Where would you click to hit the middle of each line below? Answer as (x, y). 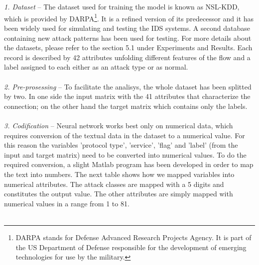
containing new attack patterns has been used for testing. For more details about (128, 38)
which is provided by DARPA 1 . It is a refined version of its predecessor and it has (129, 17)
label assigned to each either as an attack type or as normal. (96, 67)
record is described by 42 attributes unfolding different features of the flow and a (127, 57)
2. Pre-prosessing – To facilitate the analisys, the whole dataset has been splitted (128, 86)
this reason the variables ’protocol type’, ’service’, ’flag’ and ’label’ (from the (121, 145)
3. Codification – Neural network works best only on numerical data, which (119, 125)
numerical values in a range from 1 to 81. (67, 203)
